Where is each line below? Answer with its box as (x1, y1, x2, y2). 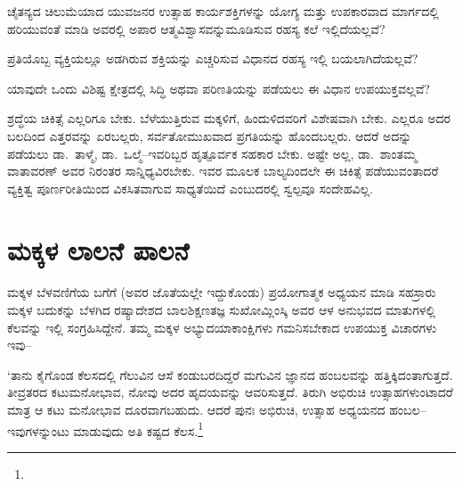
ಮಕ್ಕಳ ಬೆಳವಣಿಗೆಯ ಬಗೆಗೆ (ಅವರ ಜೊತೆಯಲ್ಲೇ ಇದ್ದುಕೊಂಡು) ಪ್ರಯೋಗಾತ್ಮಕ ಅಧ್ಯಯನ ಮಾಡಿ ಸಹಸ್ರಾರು (7, 283, 436, 301)
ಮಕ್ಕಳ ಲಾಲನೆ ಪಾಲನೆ (7, 231, 190, 268)
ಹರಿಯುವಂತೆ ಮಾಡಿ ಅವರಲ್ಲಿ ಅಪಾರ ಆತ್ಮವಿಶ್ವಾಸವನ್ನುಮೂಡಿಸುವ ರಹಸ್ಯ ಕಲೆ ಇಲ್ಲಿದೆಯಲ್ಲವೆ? (7, 19, 386, 37)
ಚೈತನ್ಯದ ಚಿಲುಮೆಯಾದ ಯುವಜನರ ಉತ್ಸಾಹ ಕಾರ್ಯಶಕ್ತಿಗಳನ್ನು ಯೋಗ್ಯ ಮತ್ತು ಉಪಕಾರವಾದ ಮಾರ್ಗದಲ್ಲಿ (7, 2, 439, 20)
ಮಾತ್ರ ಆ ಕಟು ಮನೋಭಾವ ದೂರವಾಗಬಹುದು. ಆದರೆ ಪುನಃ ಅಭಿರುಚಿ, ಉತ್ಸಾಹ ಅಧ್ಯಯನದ (7, 400, 386, 419)
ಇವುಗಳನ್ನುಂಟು (7, 421, 69, 440)
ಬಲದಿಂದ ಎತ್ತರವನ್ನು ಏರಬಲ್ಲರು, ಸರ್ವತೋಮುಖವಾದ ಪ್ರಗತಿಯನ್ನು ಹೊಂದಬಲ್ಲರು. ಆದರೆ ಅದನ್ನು (7, 126, 412, 144)
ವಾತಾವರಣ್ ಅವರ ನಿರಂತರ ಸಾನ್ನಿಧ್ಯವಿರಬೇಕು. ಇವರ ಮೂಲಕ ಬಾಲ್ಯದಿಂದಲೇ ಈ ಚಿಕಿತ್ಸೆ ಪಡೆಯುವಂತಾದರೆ (7, 161, 439, 180)
